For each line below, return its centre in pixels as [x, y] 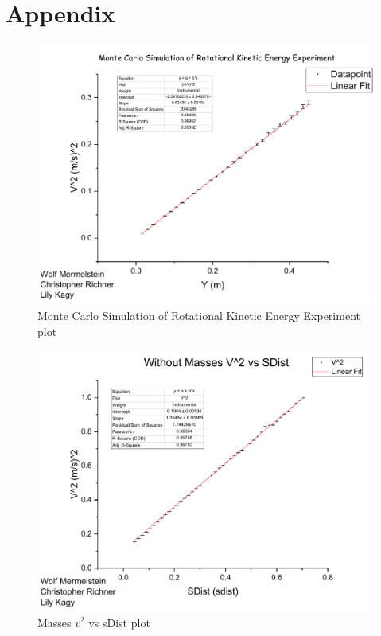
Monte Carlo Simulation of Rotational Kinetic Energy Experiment [199, 316]
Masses [54, 622]
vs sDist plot [119, 622]
